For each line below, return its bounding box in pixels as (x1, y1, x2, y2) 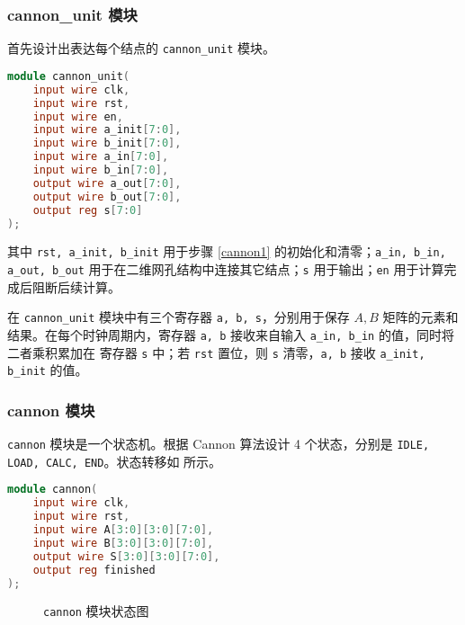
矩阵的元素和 (382, 308, 459, 326)
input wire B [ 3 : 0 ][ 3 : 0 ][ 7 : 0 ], (32, 536, 214, 549)
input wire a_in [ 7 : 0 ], (32, 150, 169, 164)
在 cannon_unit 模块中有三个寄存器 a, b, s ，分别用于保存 (7, 308, 350, 326)
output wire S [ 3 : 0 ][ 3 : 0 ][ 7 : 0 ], (32, 549, 220, 563)
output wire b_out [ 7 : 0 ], (32, 190, 182, 203)
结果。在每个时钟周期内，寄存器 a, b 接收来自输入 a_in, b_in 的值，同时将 (7, 325, 454, 344)
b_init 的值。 (7, 361, 88, 379)
